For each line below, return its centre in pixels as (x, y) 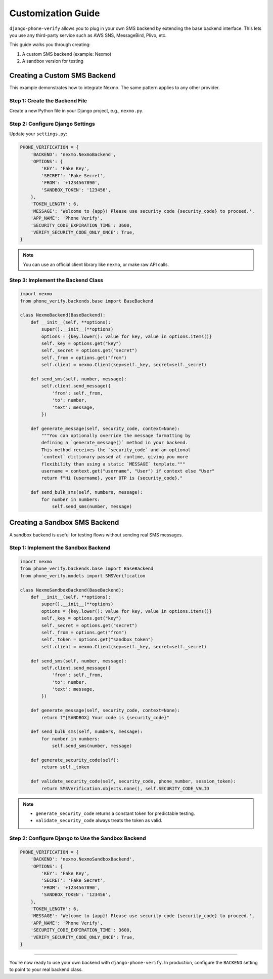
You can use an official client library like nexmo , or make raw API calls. (96, 264)
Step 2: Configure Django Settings (52, 124)
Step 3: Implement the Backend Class (56, 280)
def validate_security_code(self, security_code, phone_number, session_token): (133, 781)
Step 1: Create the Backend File (48, 100)
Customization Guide (55, 13)
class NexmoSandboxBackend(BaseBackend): (72, 590)
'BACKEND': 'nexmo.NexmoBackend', (73, 154)
